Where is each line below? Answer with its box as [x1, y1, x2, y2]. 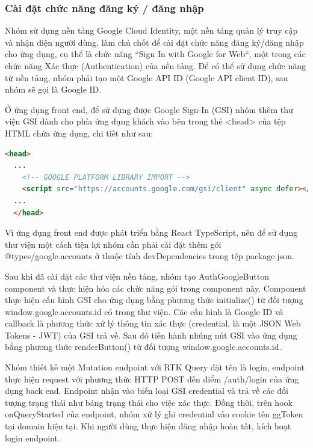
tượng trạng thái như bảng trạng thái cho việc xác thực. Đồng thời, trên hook [5, 396, 293, 408]
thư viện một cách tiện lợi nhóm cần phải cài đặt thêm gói [5, 238, 222, 250]
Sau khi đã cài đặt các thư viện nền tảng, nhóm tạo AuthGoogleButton [5, 269, 269, 282]
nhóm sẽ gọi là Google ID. [5, 83, 102, 96]
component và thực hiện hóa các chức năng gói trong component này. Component [5, 281, 306, 294]
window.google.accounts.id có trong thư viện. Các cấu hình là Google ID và [5, 305, 284, 318]
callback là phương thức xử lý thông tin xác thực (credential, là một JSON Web [5, 317, 301, 330]
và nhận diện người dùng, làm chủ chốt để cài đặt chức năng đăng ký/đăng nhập [5, 35, 304, 48]
